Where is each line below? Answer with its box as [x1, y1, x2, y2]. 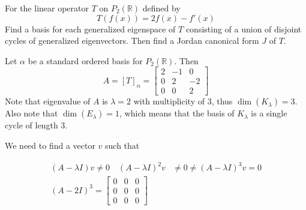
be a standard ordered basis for [28, 54, 143, 67]
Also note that [5, 107, 58, 119]
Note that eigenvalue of [5, 95, 91, 107]
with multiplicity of [133, 95, 205, 107]
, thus [211, 95, 233, 107]
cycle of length [5, 119, 58, 131]
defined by [142, 2, 181, 14]
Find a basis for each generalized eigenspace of [5, 22, 176, 35]
